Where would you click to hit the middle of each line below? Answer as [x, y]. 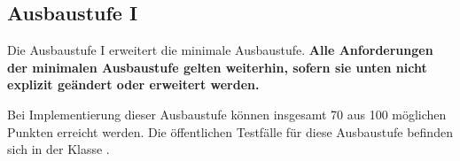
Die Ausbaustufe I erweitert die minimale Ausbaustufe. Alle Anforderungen [220, 50]
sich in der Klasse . [58, 149]
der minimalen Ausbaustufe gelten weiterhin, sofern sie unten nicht [217, 67]
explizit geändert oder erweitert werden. [133, 84]
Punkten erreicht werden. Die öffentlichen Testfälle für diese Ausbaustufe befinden [230, 131]
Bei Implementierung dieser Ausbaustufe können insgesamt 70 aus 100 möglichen [227, 114]
